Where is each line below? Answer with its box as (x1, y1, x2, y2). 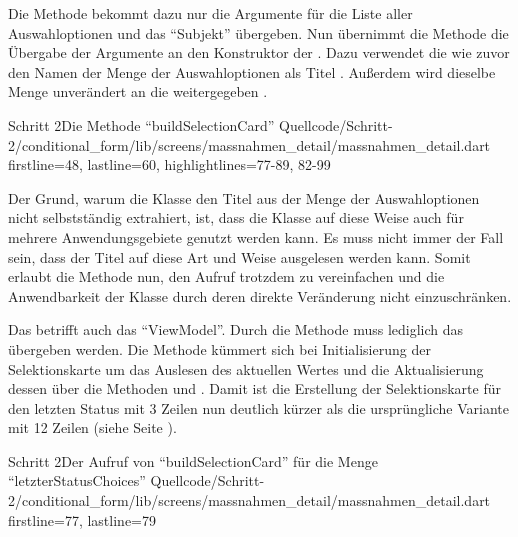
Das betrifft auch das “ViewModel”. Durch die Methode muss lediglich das (8, 319, 464, 340)
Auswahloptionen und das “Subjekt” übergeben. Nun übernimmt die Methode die (8, 22, 509, 43)
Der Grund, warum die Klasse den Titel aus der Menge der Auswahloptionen (8, 187, 480, 208)
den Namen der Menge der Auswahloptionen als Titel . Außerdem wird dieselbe (8, 61, 496, 82)
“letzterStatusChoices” (8, 470, 146, 491)
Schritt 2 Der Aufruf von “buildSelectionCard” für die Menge (8, 450, 378, 471)
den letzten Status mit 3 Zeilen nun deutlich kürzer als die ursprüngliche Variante (8, 397, 509, 418)
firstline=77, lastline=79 (8, 509, 156, 530)
